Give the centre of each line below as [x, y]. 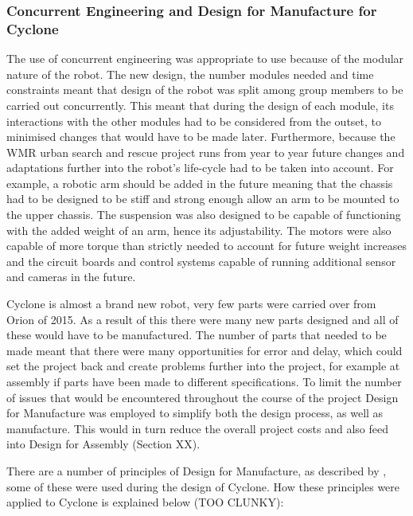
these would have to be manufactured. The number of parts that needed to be [197, 335]
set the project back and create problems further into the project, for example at [203, 366]
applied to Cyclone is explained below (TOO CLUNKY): [145, 502]
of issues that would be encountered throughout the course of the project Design [203, 397]
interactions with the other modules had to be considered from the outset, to [194, 121]
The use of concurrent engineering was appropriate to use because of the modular [205, 59]
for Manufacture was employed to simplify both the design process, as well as [195, 413]
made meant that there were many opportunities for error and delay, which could [205, 350]
